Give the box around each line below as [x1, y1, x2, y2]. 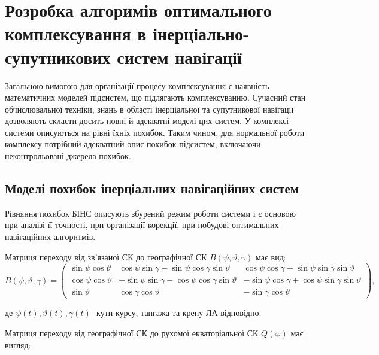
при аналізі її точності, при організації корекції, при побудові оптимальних [5, 219, 279, 231]
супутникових [5, 44, 111, 69]
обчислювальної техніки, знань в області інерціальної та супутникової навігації [5, 102, 294, 115]
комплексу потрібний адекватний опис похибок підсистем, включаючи [5, 138, 261, 150]
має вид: [255, 250, 286, 263]
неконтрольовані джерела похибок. [5, 150, 131, 162]
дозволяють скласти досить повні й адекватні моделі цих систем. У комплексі [5, 114, 289, 127]
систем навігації [117, 44, 242, 69]
